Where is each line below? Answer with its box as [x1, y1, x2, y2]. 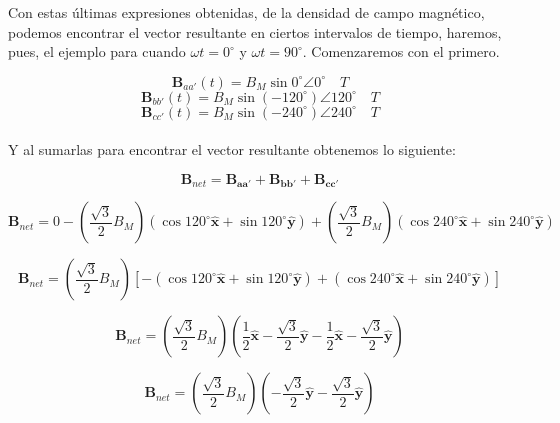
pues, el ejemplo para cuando [8, 41, 186, 62]
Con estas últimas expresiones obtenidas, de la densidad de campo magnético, [8, 2, 485, 22]
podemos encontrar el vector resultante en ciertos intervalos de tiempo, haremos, [8, 21, 502, 42]
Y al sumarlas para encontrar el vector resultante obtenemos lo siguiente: [8, 139, 456, 160]
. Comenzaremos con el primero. [302, 41, 500, 62]
